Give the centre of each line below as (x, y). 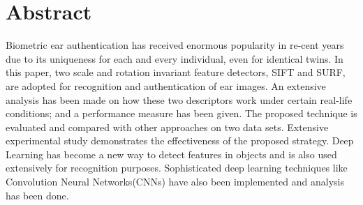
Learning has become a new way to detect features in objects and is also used (171, 154)
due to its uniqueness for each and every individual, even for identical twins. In (175, 58)
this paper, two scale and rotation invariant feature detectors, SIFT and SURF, (176, 72)
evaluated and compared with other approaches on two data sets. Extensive (167, 127)
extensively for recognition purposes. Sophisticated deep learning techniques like (177, 168)
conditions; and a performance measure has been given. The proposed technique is (181, 113)
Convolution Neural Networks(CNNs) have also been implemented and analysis (175, 182)
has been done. (37, 195)
